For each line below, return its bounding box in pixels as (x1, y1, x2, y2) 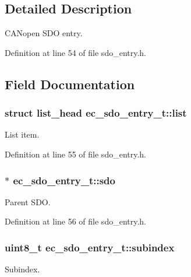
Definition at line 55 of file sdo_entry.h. (5, 148, 147, 160)
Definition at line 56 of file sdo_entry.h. (5, 215, 147, 227)
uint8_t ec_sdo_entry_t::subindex (5, 240, 175, 254)
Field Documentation (5, 75, 135, 93)
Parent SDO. (5, 195, 51, 208)
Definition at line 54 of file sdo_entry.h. (5, 46, 147, 58)
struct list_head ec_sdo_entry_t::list (5, 106, 187, 120)
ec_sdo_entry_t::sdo (13, 173, 115, 187)
